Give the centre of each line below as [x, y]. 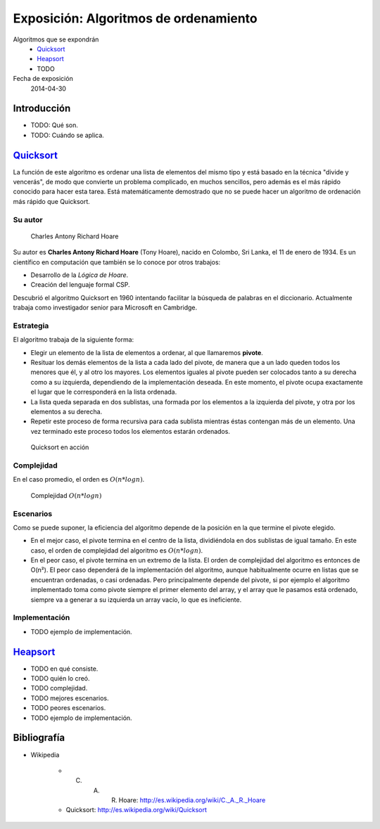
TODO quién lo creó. [61, 679]
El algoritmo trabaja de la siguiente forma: [74, 340]
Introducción [42, 109]
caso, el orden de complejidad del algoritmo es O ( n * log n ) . [117, 550]
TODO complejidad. [59, 688]
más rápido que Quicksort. [52, 201]
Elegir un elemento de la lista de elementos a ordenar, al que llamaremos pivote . [147, 352]
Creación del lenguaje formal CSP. [80, 285]
